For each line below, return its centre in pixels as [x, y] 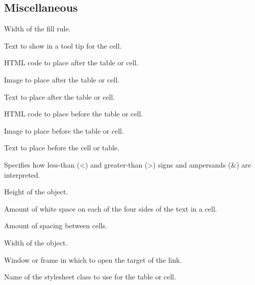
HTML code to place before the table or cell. [74, 114]
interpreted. [22, 174]
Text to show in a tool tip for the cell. [63, 45]
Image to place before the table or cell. [64, 130]
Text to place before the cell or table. [62, 148]
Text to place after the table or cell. [60, 96]
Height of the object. [36, 192]
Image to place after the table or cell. [62, 79]
